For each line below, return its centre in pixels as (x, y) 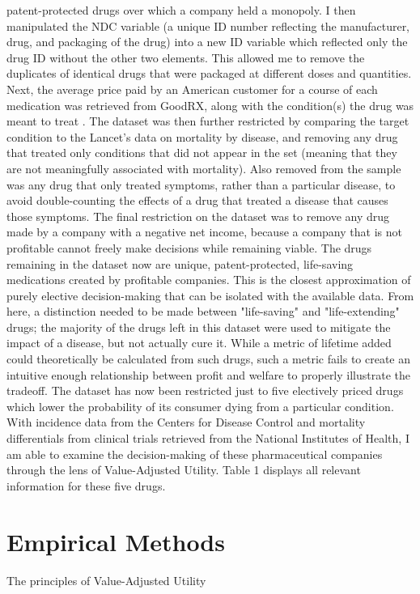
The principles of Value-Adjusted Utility (106, 580)
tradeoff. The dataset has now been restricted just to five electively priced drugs (205, 390)
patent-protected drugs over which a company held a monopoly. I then (181, 10)
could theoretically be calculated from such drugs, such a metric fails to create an (209, 359)
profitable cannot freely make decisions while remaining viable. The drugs (189, 247)
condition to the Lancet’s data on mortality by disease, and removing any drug (202, 136)
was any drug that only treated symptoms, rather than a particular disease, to (201, 184)
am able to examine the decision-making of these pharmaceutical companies (195, 454)
